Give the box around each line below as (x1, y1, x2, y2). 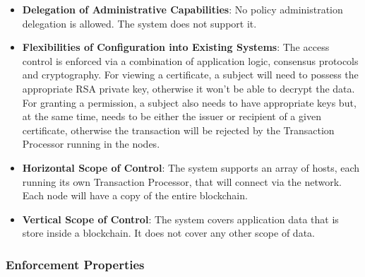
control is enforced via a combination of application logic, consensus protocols (22, 53, 359, 68)
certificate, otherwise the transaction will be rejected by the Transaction (22, 122, 335, 137)
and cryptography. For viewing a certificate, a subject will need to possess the (22, 67, 359, 82)
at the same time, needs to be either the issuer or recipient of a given (22, 109, 321, 124)
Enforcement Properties (6, 255, 145, 273)
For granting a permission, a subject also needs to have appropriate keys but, (22, 95, 357, 110)
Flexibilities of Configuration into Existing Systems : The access (22, 40, 330, 54)
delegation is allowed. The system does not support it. (22, 16, 257, 30)
